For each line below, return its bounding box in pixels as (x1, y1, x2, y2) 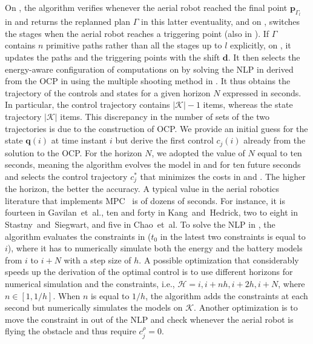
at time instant (51, 134, 107, 147)
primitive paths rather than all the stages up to (45, 39, 222, 51)
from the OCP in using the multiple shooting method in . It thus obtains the (5, 74, 291, 87)
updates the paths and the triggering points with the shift (5, 50, 220, 63)
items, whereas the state (203, 98, 293, 111)
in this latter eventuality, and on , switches (141, 15, 300, 28)
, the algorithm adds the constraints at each (145, 289, 308, 302)
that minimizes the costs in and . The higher (140, 170, 306, 182)
